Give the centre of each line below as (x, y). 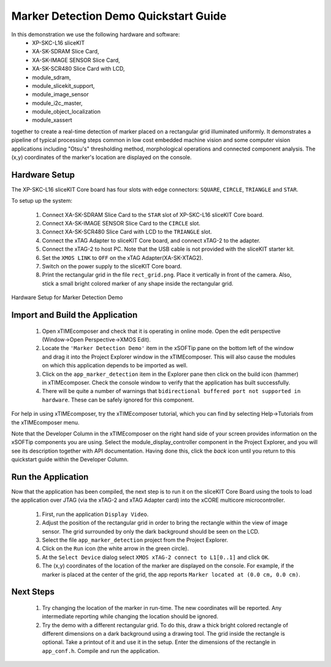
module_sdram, (51, 77)
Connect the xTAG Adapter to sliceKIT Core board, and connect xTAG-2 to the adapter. (151, 240)
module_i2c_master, (57, 103)
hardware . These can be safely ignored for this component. (118, 400)
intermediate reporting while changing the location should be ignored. (130, 617)
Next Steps (33, 592)
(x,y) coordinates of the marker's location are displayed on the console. (102, 157)
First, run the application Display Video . (95, 514)
